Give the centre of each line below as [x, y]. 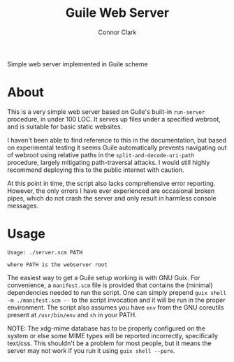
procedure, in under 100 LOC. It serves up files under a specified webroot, [114, 119]
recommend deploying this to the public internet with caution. [96, 170]
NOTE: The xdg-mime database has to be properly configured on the [107, 328]
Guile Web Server [117, 13]
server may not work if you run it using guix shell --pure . [91, 350]
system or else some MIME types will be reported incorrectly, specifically [113, 335]
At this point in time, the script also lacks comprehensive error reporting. [111, 183]
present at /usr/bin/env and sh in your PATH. [72, 314]
